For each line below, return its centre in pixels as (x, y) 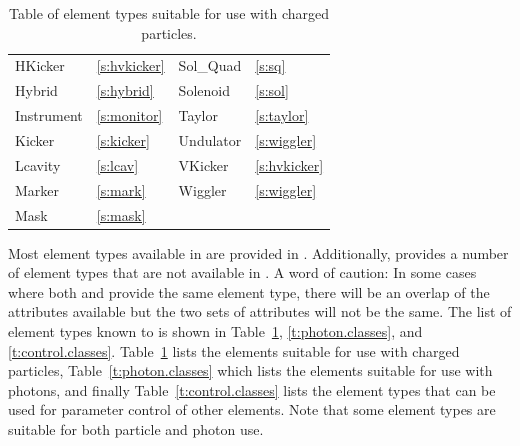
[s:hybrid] (125, 90)
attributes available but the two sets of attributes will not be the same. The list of (260, 311)
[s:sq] (270, 65)
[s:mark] (121, 189)
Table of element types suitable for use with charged (169, 13)
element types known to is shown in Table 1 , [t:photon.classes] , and (215, 330)
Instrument (49, 115)
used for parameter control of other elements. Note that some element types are (252, 409)
